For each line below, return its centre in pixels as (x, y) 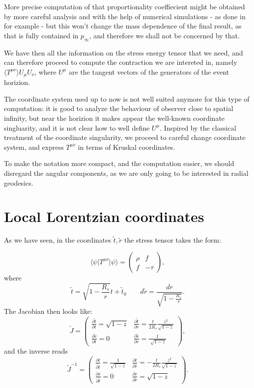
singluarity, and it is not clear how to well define (77, 127)
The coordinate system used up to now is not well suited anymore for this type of (127, 98)
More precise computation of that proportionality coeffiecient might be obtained (125, 6)
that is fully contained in (41, 35)
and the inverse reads (36, 351)
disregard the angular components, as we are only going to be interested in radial (126, 173)
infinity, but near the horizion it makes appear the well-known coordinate (114, 118)
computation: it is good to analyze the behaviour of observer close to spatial (119, 108)
